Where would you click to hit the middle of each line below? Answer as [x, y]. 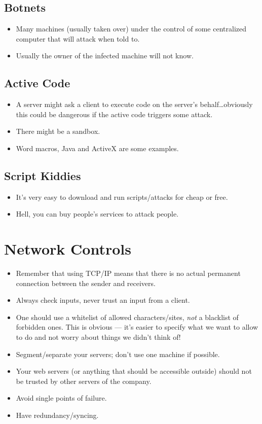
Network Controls [68, 249]
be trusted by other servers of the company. [84, 381]
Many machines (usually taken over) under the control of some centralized [131, 29]
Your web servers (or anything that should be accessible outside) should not [134, 371]
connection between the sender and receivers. [86, 283]
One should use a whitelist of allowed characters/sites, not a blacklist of [127, 317]
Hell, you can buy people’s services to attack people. [97, 214]
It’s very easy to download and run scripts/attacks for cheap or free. [122, 197]
